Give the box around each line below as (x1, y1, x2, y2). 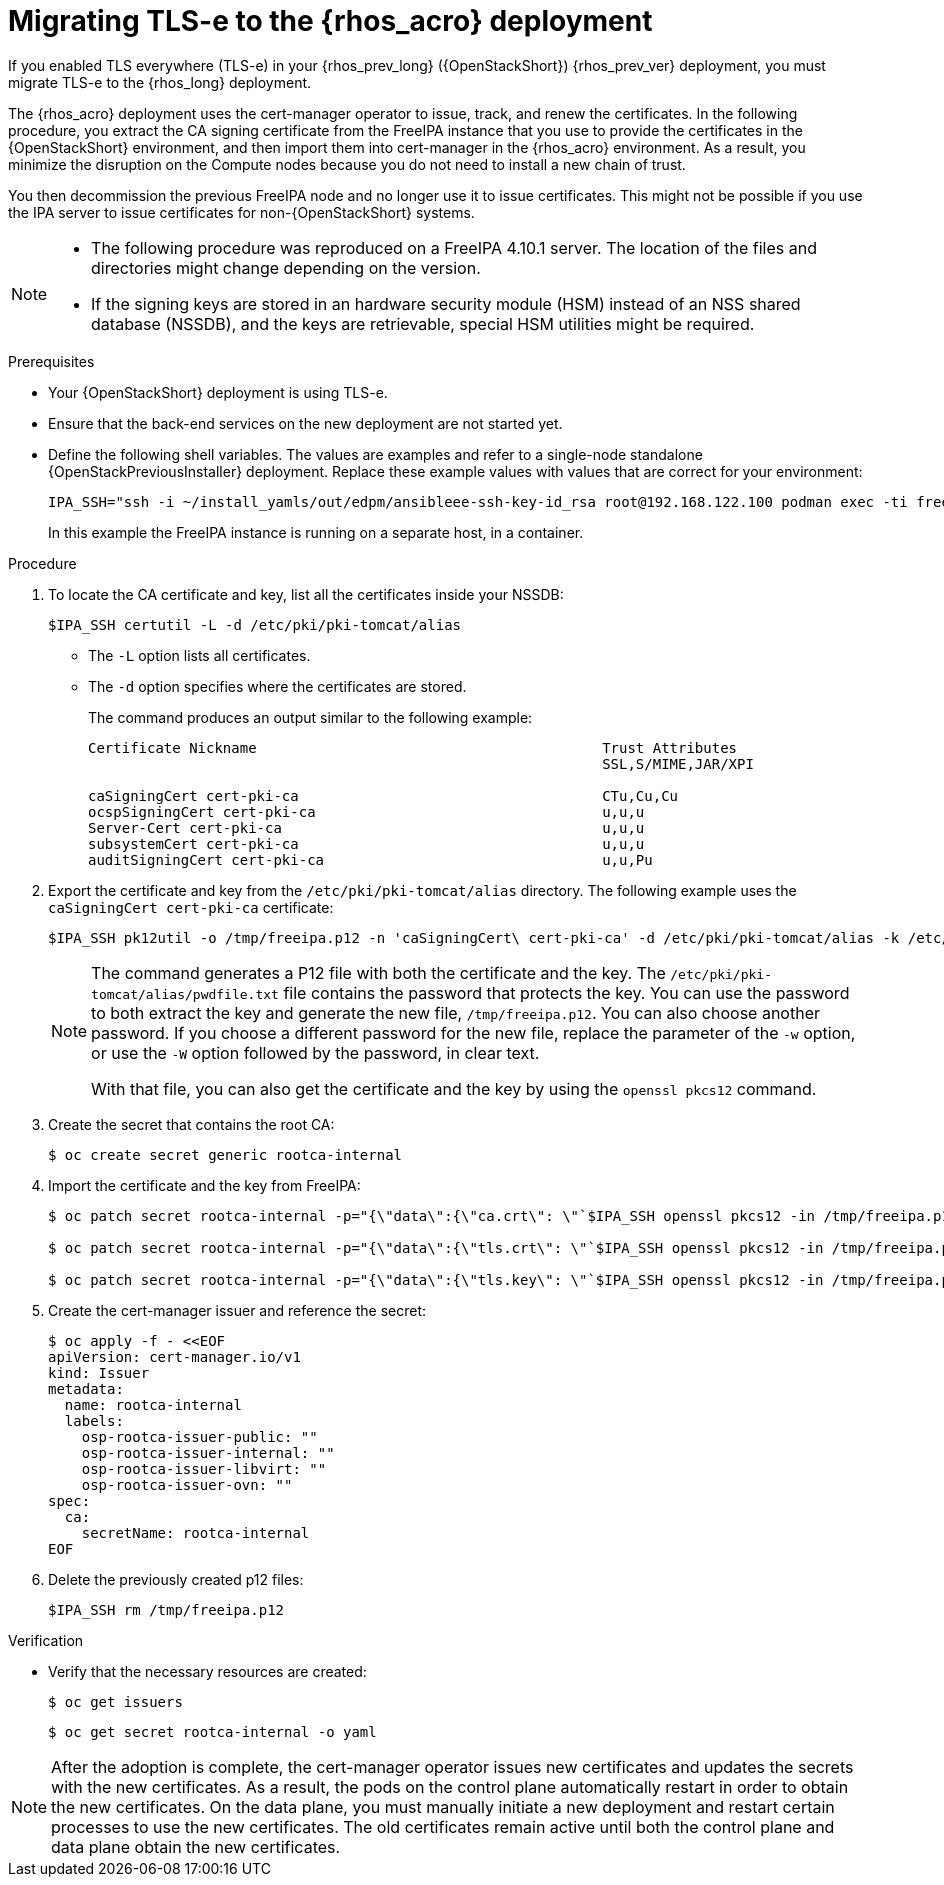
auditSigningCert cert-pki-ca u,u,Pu (88, 851, 653, 868)
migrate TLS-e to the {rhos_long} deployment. (8, 73, 312, 91)
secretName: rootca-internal (81, 1524, 310, 1541)
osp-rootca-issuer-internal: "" (81, 1444, 335, 1461)
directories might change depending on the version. (91, 257, 481, 278)
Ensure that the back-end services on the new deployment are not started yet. (48, 414, 563, 432)
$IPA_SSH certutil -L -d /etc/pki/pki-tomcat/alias (48, 616, 462, 633)
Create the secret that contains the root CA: (48, 1115, 335, 1133)
